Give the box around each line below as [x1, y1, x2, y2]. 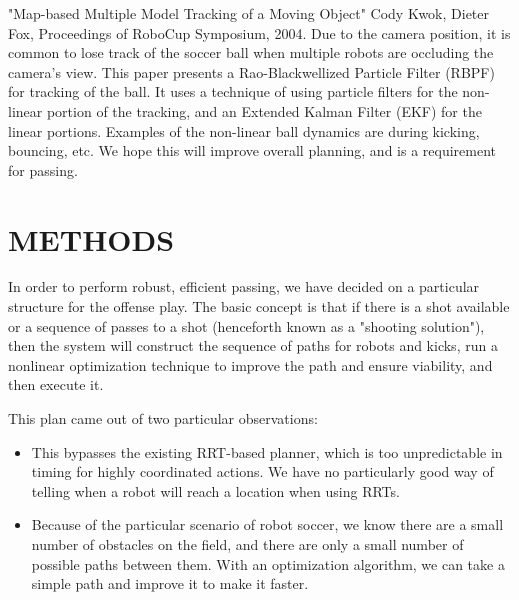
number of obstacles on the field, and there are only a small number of [31, 534, 464, 554]
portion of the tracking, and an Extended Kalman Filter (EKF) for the [46, 100, 482, 121]
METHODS [8, 218, 175, 259]
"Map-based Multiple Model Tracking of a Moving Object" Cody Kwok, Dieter [8, 3, 490, 23]
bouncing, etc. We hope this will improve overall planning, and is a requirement [8, 140, 497, 161]
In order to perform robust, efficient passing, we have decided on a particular [8, 276, 480, 297]
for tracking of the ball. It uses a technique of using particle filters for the [8, 81, 458, 102]
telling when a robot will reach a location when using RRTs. [31, 480, 400, 501]
